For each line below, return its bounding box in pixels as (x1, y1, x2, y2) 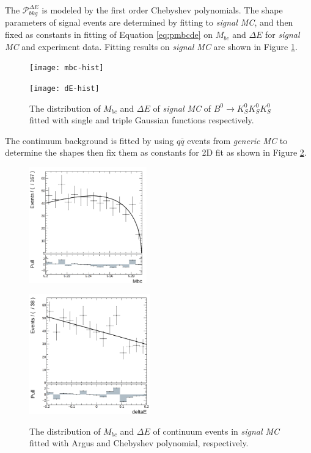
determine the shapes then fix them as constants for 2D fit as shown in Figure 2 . (5, 146, 307, 159)
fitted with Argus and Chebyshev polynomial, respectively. (29, 437, 249, 449)
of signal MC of (153, 101, 211, 114)
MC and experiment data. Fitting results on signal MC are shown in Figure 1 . (5, 40, 298, 53)
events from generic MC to (187, 134, 288, 147)
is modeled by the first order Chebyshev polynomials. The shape (42, 4, 283, 16)
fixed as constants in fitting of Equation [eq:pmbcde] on (5, 28, 213, 41)
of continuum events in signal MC (153, 424, 280, 437)
